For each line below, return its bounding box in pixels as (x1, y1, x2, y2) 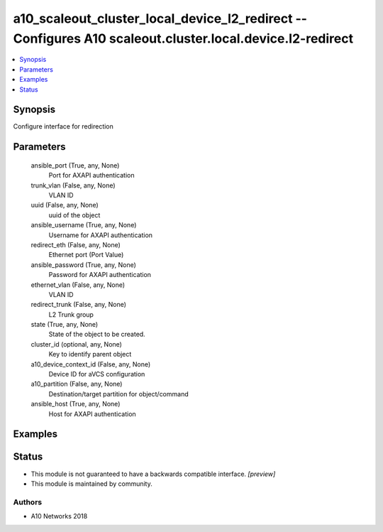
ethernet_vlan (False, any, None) (30, 281, 126, 289)
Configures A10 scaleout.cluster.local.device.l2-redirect (13, 31, 354, 46)
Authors (13, 497, 43, 507)
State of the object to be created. (48, 330, 145, 339)
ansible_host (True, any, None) (30, 400, 121, 408)
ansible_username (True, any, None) (30, 221, 137, 229)
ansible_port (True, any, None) (30, 161, 120, 170)
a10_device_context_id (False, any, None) (30, 359, 151, 369)
